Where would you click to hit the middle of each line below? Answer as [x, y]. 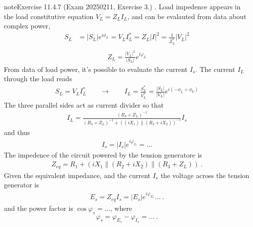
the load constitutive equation [49, 16]
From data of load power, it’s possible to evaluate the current [96, 69]
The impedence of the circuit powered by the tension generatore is [103, 154]
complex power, [27, 26]
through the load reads [38, 79]
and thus [17, 132]
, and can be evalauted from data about [187, 16]
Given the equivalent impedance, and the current [77, 175]
